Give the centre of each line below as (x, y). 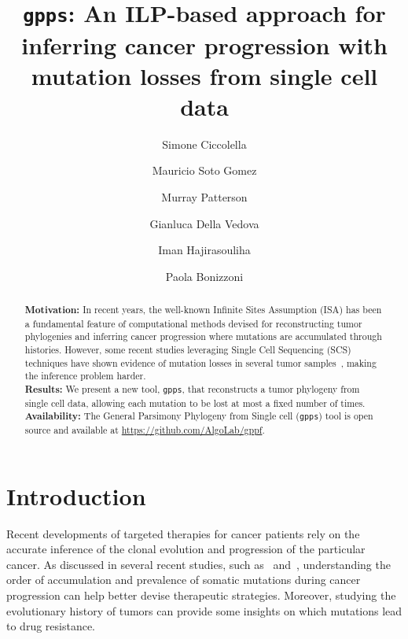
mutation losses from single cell (204, 75)
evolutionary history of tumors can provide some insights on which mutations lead (204, 610)
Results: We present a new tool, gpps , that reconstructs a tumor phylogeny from (192, 390)
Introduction (76, 495)
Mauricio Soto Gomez (204, 170)
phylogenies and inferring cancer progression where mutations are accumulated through (203, 336)
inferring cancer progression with (204, 44)
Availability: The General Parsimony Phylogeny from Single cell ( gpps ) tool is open (199, 416)
